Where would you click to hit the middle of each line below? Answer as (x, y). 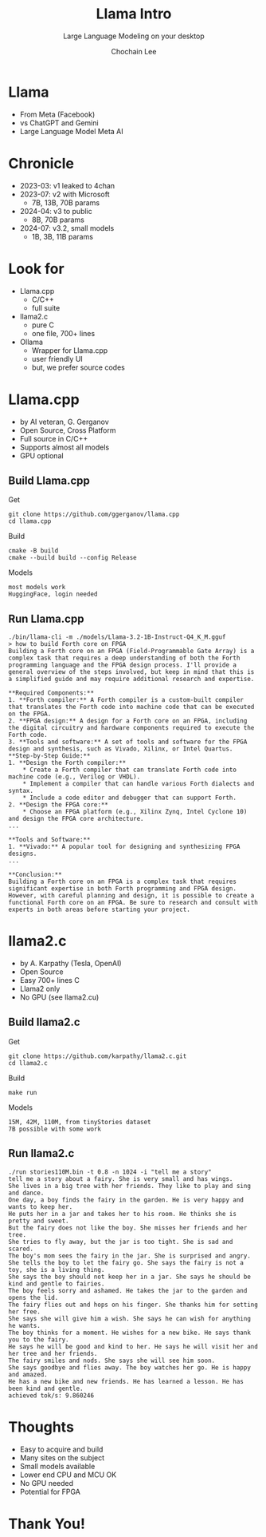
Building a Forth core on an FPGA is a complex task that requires (123, 882)
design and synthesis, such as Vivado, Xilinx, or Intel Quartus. (121, 749)
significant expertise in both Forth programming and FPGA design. (123, 889)
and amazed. (28, 1374)
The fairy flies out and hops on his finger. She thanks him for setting (133, 1305)
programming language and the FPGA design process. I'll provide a (123, 665)
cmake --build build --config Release (72, 558)
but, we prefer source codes (78, 367)
